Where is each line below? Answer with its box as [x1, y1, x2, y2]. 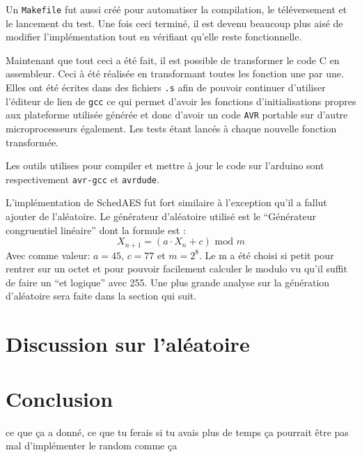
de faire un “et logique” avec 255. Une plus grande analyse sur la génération [6, 274, 330, 289]
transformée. [6, 134, 58, 149]
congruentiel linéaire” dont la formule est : [6, 222, 186, 237]
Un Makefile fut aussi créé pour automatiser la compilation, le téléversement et [6, 2, 347, 16]
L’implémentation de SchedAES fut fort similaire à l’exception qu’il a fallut [6, 195, 327, 210]
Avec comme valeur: [6, 247, 90, 262]
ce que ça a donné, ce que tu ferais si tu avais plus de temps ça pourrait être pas [6, 424, 349, 439]
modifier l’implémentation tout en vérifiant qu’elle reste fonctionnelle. [6, 29, 302, 44]
